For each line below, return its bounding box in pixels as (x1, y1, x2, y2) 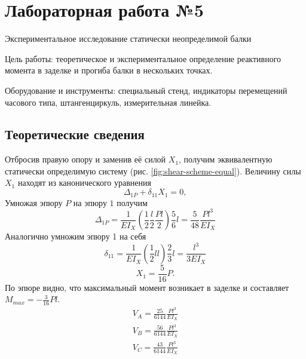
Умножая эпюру (5, 196, 63, 208)
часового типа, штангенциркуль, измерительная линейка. (5, 96, 212, 108)
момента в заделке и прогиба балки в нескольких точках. (5, 64, 213, 76)
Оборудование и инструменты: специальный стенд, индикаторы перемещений (5, 84, 287, 96)
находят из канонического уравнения (17, 176, 151, 189)
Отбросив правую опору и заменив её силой (5, 153, 166, 165)
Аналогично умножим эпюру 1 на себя (5, 230, 146, 243)
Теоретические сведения (5, 125, 145, 143)
